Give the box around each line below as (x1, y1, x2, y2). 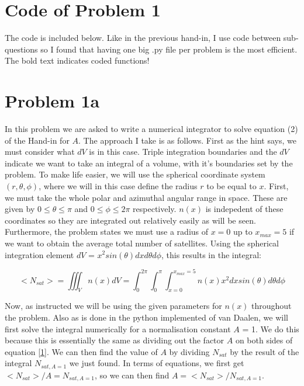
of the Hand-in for (5, 134, 70, 146)
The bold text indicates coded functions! (5, 54, 150, 67)
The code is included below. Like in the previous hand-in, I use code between (5, 32, 281, 44)
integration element (5, 248, 74, 260)
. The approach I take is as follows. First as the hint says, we (78, 134, 296, 146)
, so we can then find (95, 368, 170, 381)
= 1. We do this (242, 322, 299, 335)
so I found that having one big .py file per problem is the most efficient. (40, 43, 298, 55)
